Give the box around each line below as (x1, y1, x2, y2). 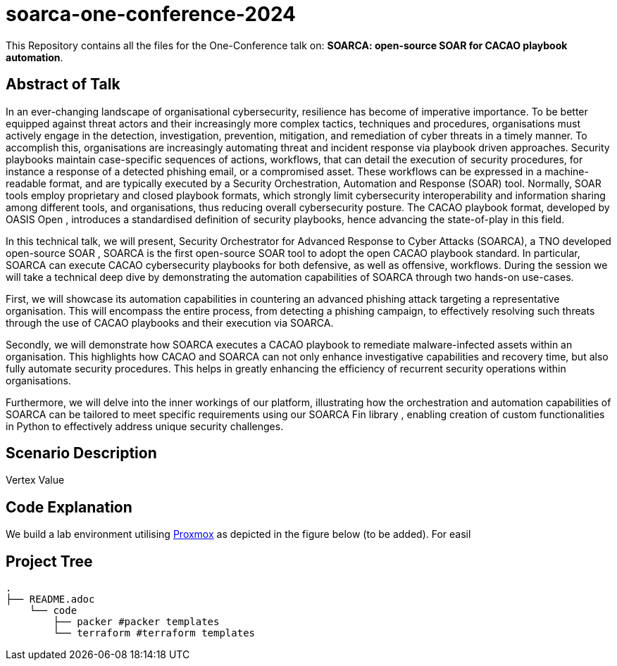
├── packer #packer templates (53, 616, 220, 628)
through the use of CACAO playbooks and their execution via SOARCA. (6, 316, 334, 329)
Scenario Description (6, 444, 157, 463)
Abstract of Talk (6, 75, 120, 94)
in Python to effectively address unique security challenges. (6, 420, 284, 432)
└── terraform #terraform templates (53, 627, 256, 639)
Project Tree (6, 552, 93, 570)
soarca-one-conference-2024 (6, 2, 297, 26)
